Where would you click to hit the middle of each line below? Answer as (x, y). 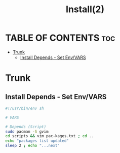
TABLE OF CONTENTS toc (60, 38)
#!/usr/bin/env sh (25, 108)
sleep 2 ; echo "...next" (32, 146)
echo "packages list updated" (37, 141)
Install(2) (85, 9)
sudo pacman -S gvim (27, 131)
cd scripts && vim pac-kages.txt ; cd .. (50, 136)
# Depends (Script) (26, 127)
